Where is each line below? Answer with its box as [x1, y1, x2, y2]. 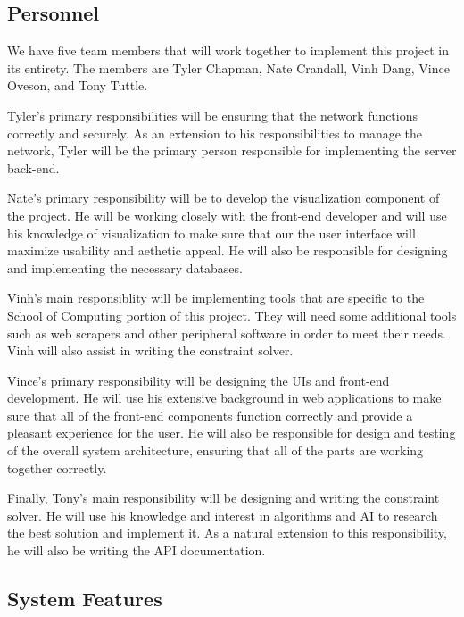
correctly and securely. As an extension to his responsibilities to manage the [7, 123, 423, 142]
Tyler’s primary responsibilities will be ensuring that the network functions [7, 105, 418, 124]
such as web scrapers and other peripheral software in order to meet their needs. [7, 323, 446, 342]
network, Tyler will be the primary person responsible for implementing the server [7, 141, 457, 160]
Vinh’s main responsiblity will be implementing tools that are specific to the [7, 288, 425, 307]
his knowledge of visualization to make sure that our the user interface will [7, 223, 416, 242]
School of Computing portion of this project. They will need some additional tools [7, 305, 457, 324]
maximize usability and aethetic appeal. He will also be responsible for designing [7, 241, 448, 260]
